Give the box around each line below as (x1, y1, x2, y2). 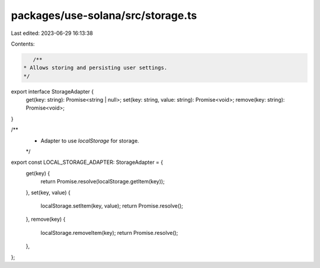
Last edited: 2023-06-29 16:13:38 (11, 30, 93, 37)
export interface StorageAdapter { (11, 88, 94, 95)
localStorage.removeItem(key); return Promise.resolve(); (40, 229, 178, 236)
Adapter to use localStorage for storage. (40, 137, 139, 144)
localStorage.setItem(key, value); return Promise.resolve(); (40, 202, 184, 209)
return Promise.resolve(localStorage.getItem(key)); (40, 178, 165, 185)
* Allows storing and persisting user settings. (23, 64, 168, 71)
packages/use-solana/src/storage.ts (11, 9, 197, 22)
